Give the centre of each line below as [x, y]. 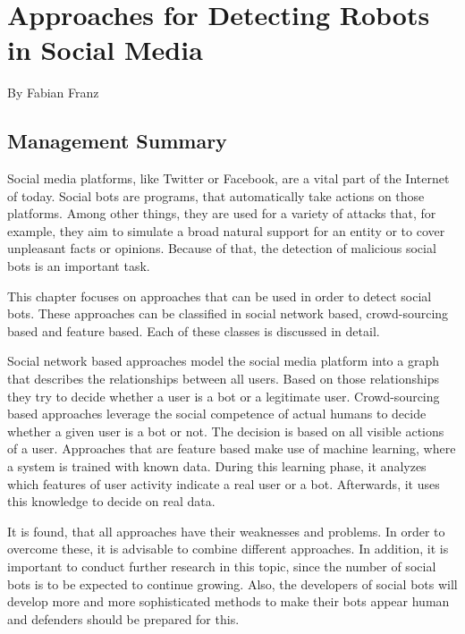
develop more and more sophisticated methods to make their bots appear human [228, 601]
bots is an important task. [79, 266]
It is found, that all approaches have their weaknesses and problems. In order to [226, 531]
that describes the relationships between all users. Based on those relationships [223, 379]
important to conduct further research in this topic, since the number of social [222, 566]
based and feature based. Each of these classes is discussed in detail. [194, 330]
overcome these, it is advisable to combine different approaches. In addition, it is [228, 549]
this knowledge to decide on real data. [111, 501]
